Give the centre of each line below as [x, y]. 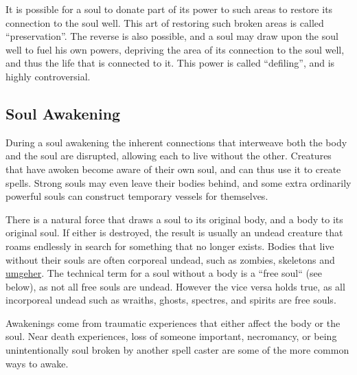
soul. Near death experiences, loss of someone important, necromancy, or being [171, 336]
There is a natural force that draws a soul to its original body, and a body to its [174, 219]
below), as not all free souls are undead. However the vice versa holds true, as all [175, 286]
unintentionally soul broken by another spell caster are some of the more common [177, 350]
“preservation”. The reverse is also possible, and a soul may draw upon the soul [172, 36]
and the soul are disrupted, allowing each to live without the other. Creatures [169, 156]
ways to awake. [37, 363]
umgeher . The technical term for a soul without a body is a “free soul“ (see [164, 273]
